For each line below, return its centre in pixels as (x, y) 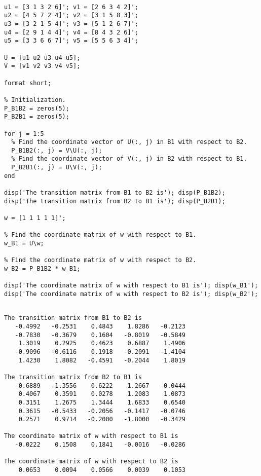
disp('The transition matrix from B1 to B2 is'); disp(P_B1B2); (115, 193)
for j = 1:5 (24, 134)
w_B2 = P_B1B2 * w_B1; (42, 269)
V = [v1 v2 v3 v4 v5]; (42, 66)
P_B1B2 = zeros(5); (37, 108)
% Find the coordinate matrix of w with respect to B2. (100, 260)
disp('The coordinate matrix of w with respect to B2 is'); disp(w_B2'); (131, 294)
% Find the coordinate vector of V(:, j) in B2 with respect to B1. (129, 159)
